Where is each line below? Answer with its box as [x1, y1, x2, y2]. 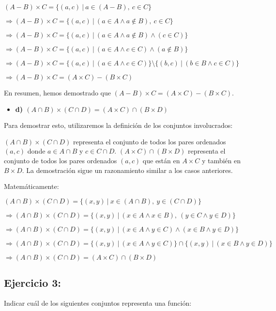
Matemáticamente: [4, 181, 59, 191]
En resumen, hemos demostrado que [4, 88, 111, 97]
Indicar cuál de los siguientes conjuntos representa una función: [4, 297, 192, 308]
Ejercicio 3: [4, 275, 61, 290]
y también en [201, 155, 241, 165]
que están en [142, 155, 180, 165]
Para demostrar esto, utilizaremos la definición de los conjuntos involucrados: [4, 120, 233, 130]
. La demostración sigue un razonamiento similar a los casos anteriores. [22, 165, 233, 175]
